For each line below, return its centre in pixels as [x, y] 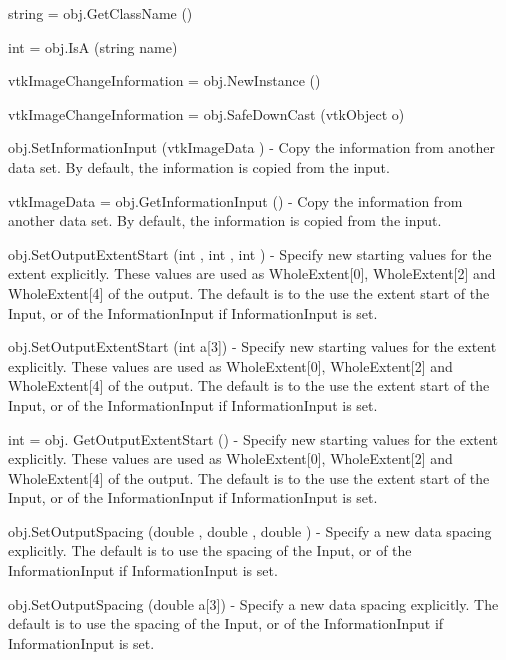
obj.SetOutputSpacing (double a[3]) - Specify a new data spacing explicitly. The [253, 603]
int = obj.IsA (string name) [93, 46]
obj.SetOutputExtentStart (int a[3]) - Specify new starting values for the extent [252, 346]
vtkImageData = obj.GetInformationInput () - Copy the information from [235, 200]
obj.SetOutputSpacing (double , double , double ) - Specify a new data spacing [250, 530]
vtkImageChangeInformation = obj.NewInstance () [164, 80]
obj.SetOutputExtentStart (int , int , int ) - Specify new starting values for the [250, 253]
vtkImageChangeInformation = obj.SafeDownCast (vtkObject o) [206, 113]
